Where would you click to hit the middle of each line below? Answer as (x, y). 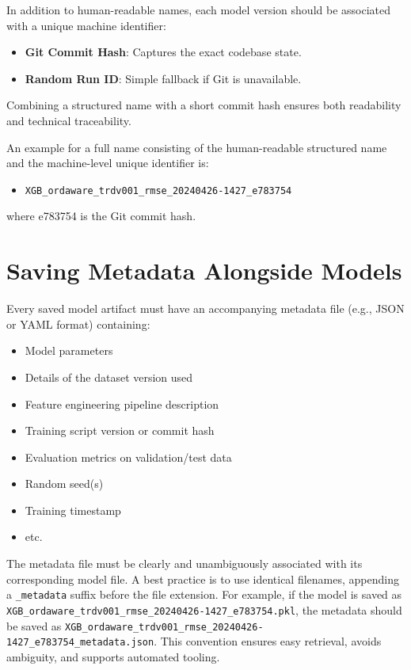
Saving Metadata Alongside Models (204, 270)
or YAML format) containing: (78, 324)
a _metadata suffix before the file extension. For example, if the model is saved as (204, 594)
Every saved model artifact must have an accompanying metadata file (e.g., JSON (205, 308)
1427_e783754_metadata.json (80, 643)
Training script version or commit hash (120, 430)
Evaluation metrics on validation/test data (128, 457)
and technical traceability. (69, 120)
